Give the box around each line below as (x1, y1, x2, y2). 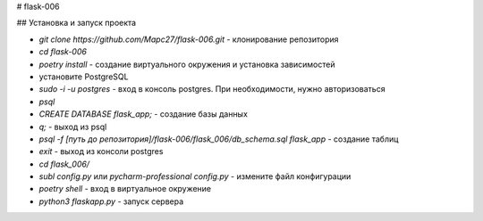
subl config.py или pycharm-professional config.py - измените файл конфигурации (38, 171, 352, 182)
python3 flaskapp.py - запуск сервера (38, 196, 184, 207)
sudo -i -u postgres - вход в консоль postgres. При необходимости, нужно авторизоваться (38, 84, 386, 94)
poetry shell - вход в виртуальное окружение (38, 184, 212, 194)
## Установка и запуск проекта (16, 18, 137, 29)
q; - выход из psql (38, 121, 107, 132)
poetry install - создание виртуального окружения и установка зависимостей (38, 59, 335, 70)
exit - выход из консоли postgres (38, 146, 164, 157)
